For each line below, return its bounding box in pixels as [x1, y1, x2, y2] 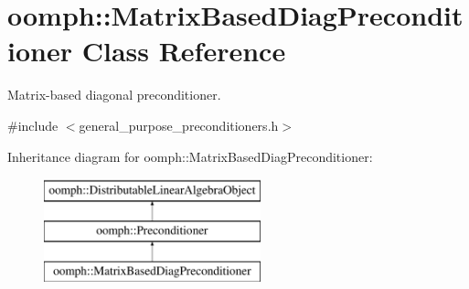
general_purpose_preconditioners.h [79, 115, 279, 134]
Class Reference [81, 32, 286, 70]
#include [7, 115, 59, 134]
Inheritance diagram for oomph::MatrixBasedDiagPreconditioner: [7, 146, 373, 166]
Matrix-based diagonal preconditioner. [7, 85, 221, 104]
